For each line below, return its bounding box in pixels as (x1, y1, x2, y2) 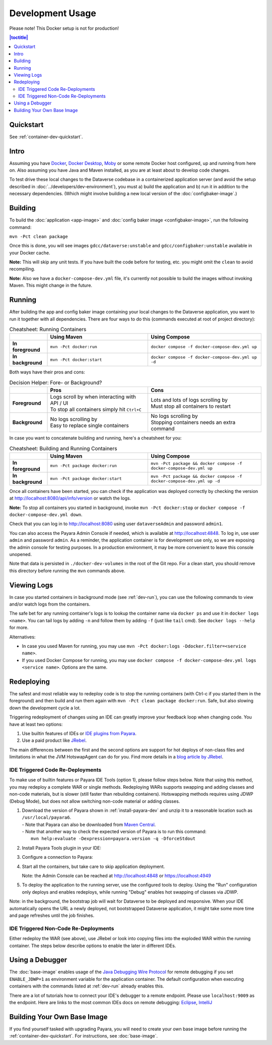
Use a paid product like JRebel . (22, 737, 87, 744)
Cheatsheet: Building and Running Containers (9, 445, 117, 452)
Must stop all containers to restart (151, 403, 231, 410)
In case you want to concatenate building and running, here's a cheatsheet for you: (9, 435, 182, 441)
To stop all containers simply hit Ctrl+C (50, 406, 142, 413)
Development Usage (9, 8, 97, 19)
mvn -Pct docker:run (50, 344, 98, 349)
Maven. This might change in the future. (9, 283, 93, 289)
